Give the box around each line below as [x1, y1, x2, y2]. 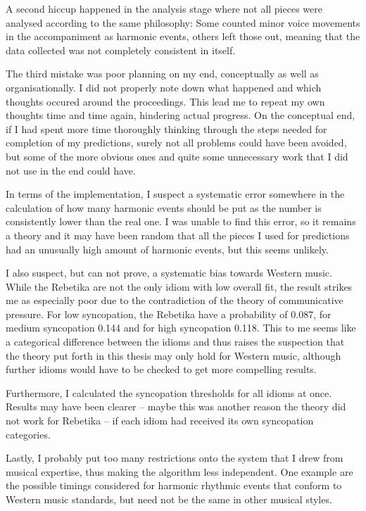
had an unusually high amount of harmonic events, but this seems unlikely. [6, 241, 329, 256]
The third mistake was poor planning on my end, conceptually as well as [6, 66, 319, 81]
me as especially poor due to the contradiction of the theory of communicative [6, 293, 343, 308]
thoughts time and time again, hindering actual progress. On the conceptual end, [6, 108, 355, 122]
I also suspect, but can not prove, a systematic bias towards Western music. [6, 265, 332, 280]
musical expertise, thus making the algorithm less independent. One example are [6, 464, 353, 479]
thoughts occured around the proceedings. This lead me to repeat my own [6, 94, 325, 108]
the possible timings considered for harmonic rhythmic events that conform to [6, 478, 342, 493]
